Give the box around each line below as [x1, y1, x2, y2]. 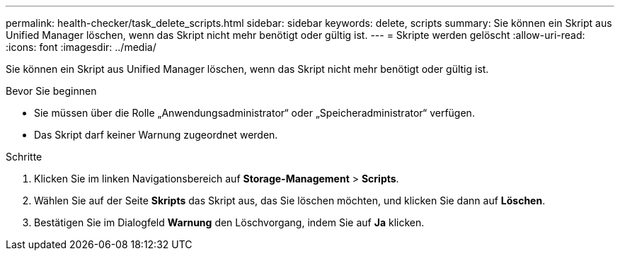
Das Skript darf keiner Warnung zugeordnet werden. [34, 129, 278, 141]
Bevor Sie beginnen [6, 85, 97, 97]
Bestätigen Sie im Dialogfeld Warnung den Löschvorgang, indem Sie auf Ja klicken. [34, 216, 425, 228]
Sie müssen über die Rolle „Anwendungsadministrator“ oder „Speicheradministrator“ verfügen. [34, 107, 475, 119]
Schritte [6, 151, 42, 163]
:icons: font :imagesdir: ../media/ [6, 41, 156, 53]
